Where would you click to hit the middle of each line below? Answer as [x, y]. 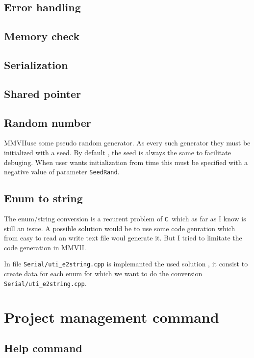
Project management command [112, 317]
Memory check [42, 36]
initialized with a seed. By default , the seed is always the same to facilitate [117, 152]
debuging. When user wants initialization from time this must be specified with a [126, 162]
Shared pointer [43, 93]
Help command [43, 348]
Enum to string [43, 198]
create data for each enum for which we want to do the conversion [103, 274]
